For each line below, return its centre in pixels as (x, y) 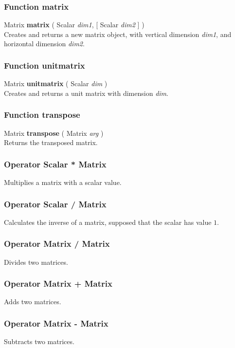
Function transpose (42, 115)
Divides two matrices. (36, 262)
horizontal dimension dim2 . (44, 44)
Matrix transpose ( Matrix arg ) (54, 133)
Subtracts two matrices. (39, 341)
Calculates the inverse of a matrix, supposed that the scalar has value (108, 222)
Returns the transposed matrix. (51, 142)
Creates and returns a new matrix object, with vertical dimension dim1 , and (118, 34)
